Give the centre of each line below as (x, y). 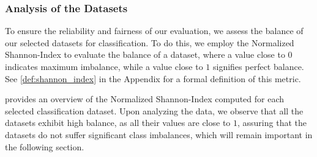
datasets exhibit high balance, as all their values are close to (118, 123)
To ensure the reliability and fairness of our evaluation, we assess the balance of (154, 31)
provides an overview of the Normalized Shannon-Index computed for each (145, 99)
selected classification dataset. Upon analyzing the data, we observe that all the (154, 110)
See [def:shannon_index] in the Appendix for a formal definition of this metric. (153, 78)
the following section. (45, 146)
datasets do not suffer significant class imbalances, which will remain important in (159, 134)
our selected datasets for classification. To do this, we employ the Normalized (150, 42)
